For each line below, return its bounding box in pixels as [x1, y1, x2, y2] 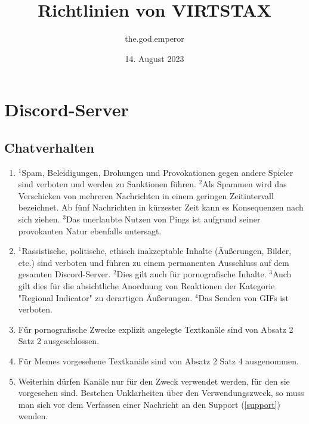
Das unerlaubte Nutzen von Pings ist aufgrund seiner [66, 213, 261, 225]
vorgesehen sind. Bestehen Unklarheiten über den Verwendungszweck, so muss [18, 386, 304, 399]
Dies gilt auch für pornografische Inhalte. [116, 268, 267, 280]
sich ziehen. [18, 213, 60, 225]
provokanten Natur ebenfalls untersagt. [18, 224, 162, 237]
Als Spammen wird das [202, 178, 287, 190]
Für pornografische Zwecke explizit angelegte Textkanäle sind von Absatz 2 [18, 323, 293, 335]
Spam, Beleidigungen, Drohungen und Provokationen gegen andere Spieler [21, 166, 293, 178]
